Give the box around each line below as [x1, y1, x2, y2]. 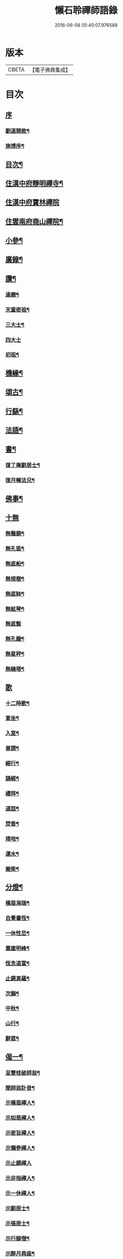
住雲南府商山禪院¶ [5, 217, 64, 226]
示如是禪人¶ [5, 1114, 35, 1121]
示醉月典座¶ [5, 1250, 35, 1257]
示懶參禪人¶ [5, 1144, 35, 1152]
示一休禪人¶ [5, 1190, 35, 1197]
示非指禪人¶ [5, 1175, 35, 1182]
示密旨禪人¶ [5, 1130, 35, 1137]
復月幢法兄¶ [5, 477, 35, 484]
